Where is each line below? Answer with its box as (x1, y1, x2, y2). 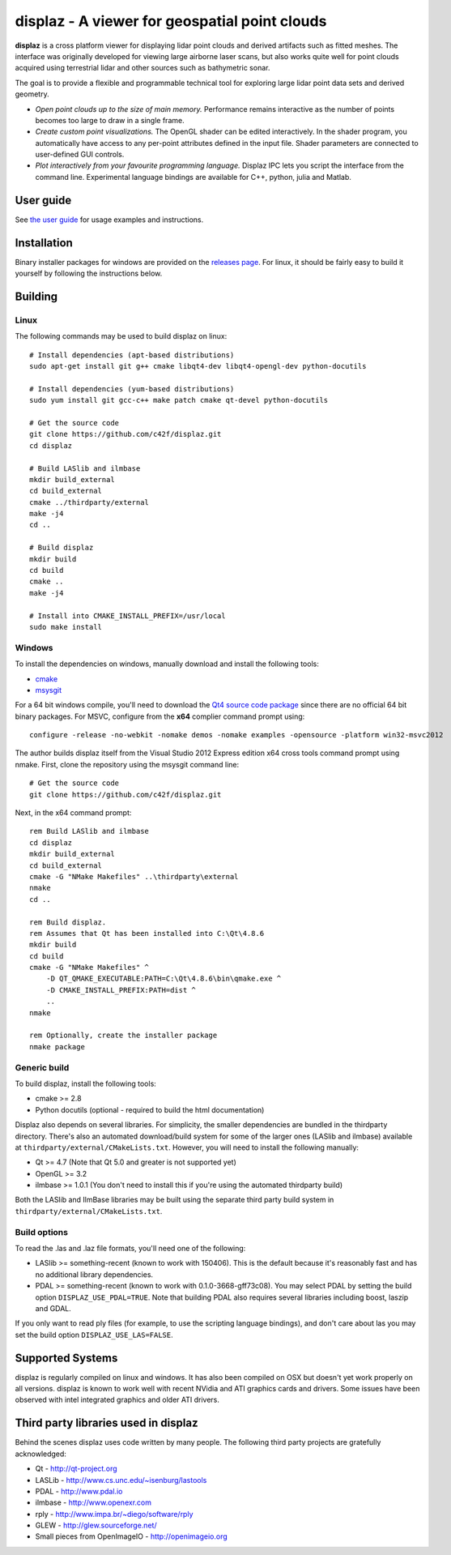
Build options (15, 1226, 69, 1237)
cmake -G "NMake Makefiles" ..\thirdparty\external (29, 872, 239, 881)
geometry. (15, 89, 49, 99)
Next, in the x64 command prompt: (15, 808, 132, 818)
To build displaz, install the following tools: (15, 1079, 157, 1088)
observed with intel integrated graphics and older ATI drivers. (15, 1395, 220, 1405)
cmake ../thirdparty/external (29, 498, 150, 506)
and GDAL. (35, 1303, 72, 1313)
